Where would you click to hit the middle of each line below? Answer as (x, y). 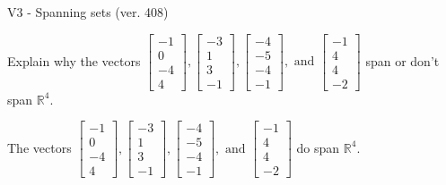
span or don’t (402, 60)
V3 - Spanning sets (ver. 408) (88, 12)
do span (318, 147)
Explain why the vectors (74, 60)
